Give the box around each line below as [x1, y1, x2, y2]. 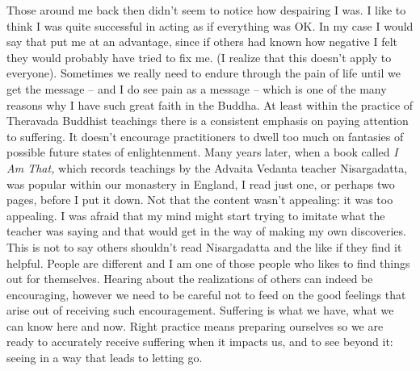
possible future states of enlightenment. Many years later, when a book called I [6, 144, 398, 160]
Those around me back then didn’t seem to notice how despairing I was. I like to [6, 2, 406, 18]
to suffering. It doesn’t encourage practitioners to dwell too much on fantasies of [6, 127, 404, 144]
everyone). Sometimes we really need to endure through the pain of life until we [6, 65, 401, 81]
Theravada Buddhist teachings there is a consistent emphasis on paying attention [6, 112, 409, 129]
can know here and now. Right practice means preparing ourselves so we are [6, 317, 384, 334]
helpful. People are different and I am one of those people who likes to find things [6, 254, 410, 271]
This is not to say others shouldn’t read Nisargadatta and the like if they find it [6, 238, 402, 255]
